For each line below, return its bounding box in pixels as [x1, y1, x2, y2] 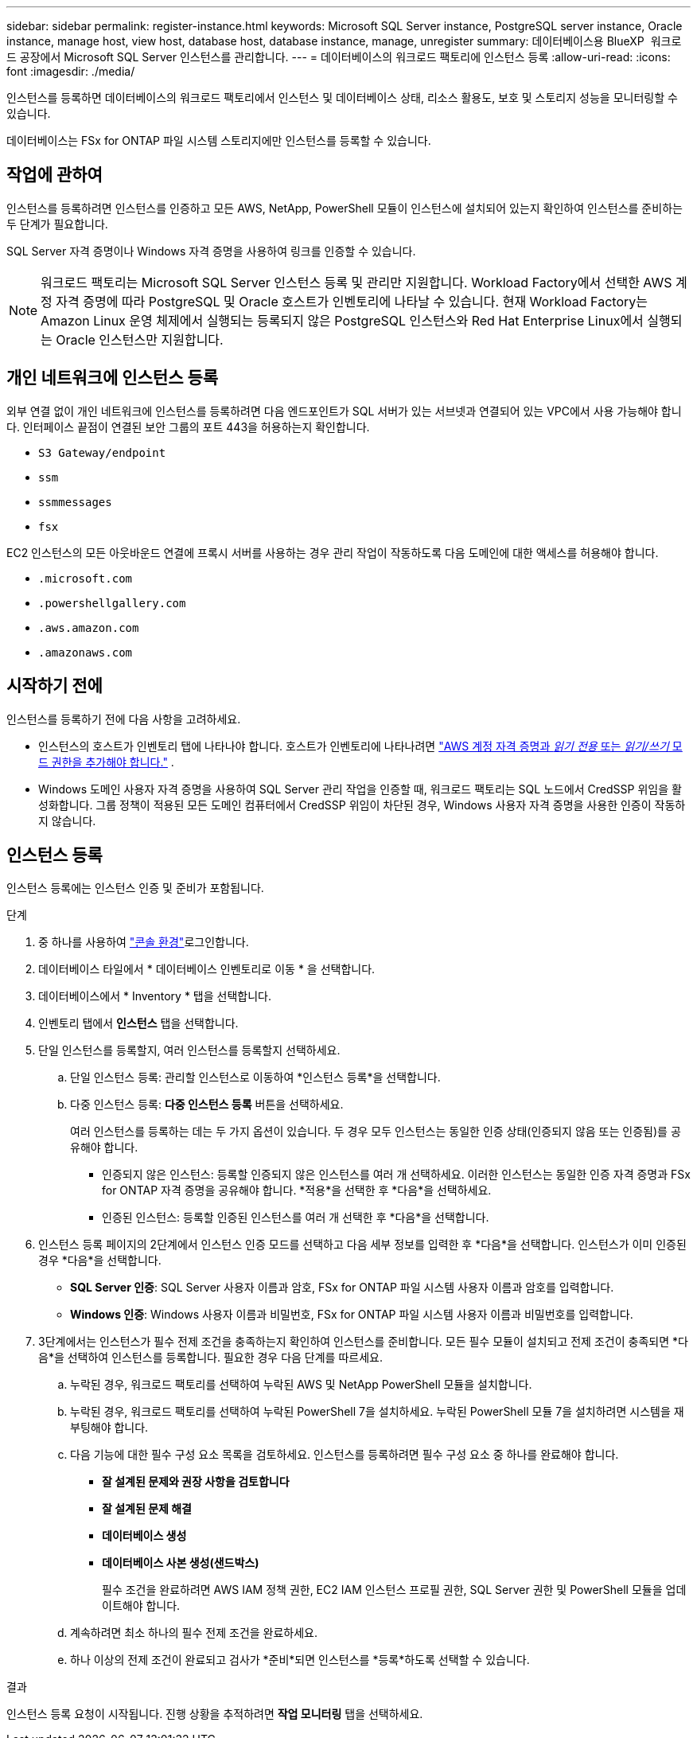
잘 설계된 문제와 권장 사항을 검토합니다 [102, 1475, 290, 1489]
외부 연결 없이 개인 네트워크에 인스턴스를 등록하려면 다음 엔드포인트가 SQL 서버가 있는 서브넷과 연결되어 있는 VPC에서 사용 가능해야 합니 [6, 403, 682, 418]
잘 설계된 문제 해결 [102, 1502, 192, 1516]
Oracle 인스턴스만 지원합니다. [56, 331, 224, 348]
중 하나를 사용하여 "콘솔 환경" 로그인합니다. [38, 935, 249, 949]
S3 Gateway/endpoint [38, 446, 166, 459]
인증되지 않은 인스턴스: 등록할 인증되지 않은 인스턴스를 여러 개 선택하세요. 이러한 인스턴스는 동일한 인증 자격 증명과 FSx [102, 1167, 691, 1182]
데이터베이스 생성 [102, 1529, 187, 1543]
